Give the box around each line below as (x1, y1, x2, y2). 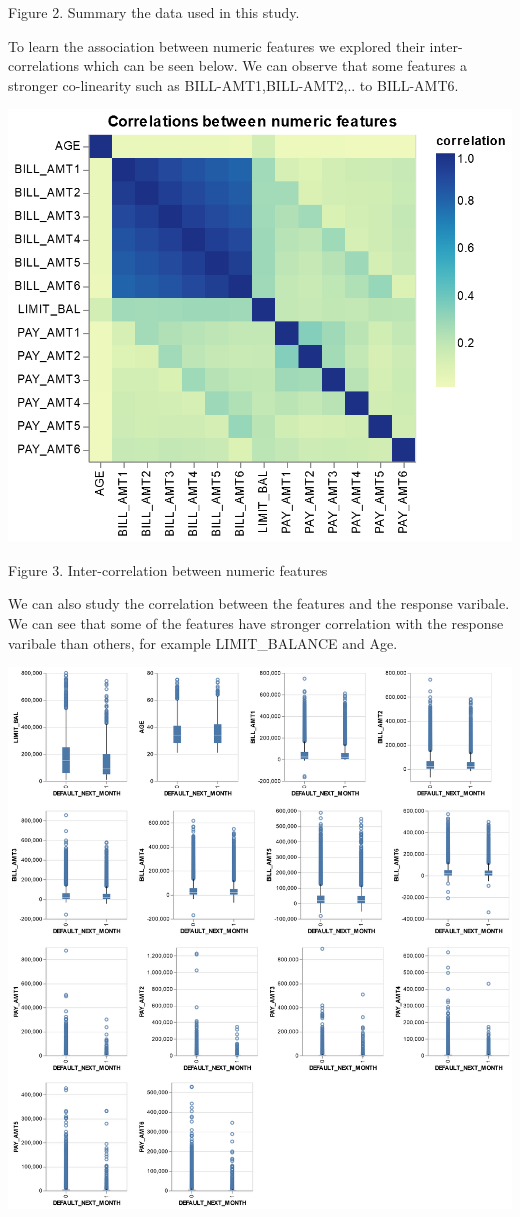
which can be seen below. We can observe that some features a (83, 55, 467, 76)
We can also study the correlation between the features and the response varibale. (8, 593, 510, 614)
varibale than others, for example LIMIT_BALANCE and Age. (8, 632, 398, 653)
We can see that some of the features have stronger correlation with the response (8, 612, 504, 633)
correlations (8, 55, 79, 76)
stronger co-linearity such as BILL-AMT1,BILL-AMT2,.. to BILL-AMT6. (8, 74, 459, 95)
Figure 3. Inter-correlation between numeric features (8, 559, 328, 580)
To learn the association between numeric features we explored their (8, 35, 425, 56)
